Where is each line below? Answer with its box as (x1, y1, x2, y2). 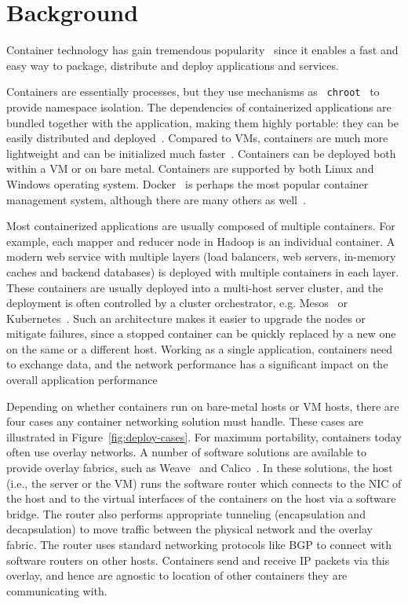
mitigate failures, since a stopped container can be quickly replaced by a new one (6, 325, 396, 342)
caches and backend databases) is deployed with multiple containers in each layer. (6, 263, 399, 280)
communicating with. (6, 582, 107, 599)
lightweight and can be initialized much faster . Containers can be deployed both (6, 145, 396, 161)
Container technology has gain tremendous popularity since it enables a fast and (6, 42, 399, 58)
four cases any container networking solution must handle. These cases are (6, 413, 363, 430)
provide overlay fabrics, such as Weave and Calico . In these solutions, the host (6, 459, 393, 476)
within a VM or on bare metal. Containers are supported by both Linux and (6, 160, 374, 177)
